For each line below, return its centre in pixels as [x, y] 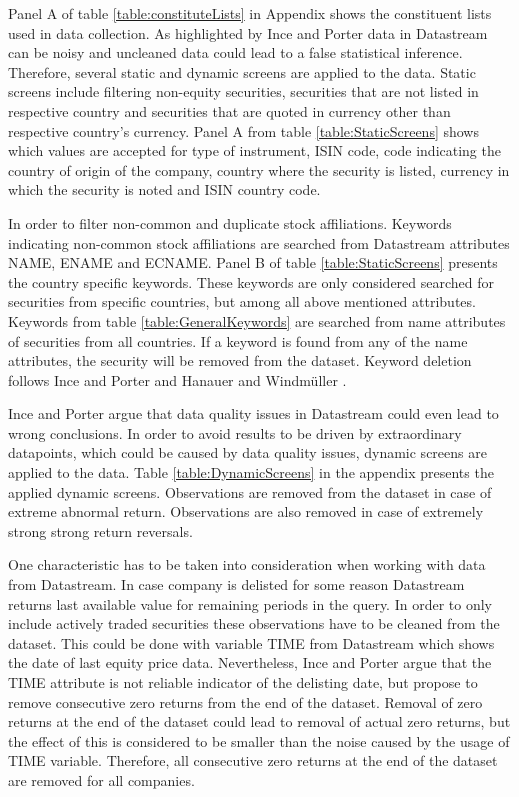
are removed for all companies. [101, 779]
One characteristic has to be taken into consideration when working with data [247, 564]
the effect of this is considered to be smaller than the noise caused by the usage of [259, 740]
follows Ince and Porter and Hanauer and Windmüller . [177, 379]
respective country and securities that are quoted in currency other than [229, 110]
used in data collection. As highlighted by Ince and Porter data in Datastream [248, 32]
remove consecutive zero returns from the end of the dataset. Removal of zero [245, 701]
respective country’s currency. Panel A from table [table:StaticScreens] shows [243, 130]
